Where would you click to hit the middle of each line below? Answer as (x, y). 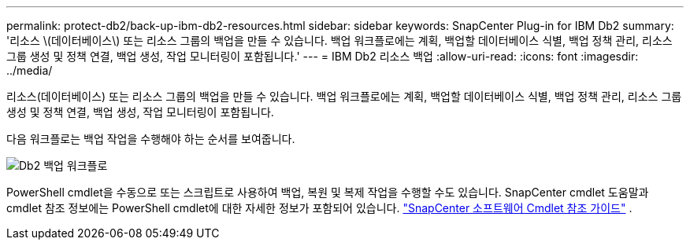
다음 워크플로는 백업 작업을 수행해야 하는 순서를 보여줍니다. (151, 139)
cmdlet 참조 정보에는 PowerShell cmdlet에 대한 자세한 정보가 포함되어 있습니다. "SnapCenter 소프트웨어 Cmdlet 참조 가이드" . (319, 208)
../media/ (30, 70)
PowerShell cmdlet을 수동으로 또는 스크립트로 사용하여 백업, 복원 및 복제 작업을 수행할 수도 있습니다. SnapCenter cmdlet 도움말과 (328, 192)
